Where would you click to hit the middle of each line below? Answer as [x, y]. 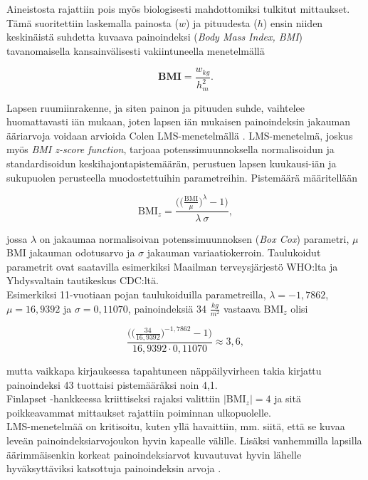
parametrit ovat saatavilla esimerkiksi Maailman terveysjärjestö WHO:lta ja [172, 266]
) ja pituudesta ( [221, 22]
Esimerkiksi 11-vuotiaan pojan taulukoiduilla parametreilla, [136, 294]
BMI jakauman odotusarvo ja [71, 252]
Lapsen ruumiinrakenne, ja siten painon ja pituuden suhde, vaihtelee [156, 107]
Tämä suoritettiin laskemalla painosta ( [93, 22]
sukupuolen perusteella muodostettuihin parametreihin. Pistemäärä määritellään [182, 177]
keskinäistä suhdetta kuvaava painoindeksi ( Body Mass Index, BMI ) [155, 37]
